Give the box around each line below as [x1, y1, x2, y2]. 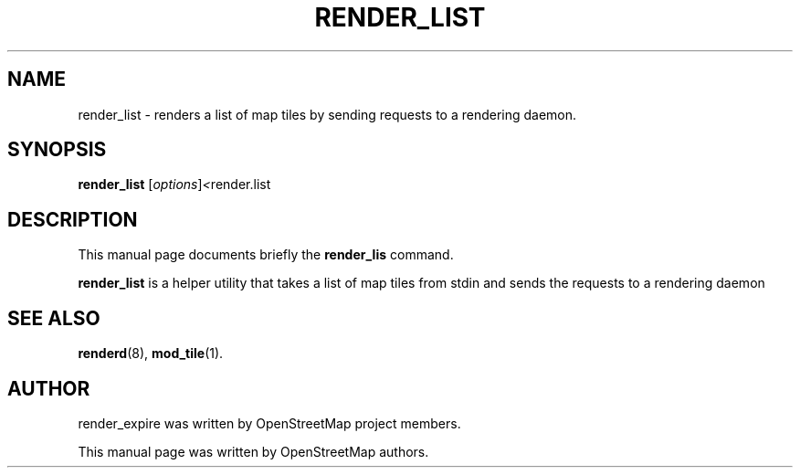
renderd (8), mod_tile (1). [78, 345, 224, 362]
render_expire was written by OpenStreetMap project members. [78, 415, 461, 431]
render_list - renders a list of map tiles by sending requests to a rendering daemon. [78, 106, 577, 122]
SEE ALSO [7, 306, 100, 330]
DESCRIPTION [7, 207, 138, 231]
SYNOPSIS [7, 138, 107, 162]
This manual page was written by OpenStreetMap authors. [78, 443, 429, 459]
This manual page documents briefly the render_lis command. [78, 247, 454, 263]
